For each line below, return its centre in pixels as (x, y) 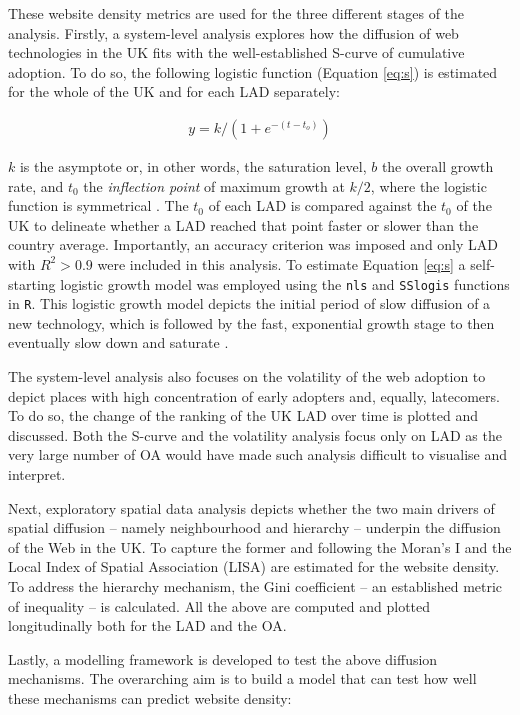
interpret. (37, 474)
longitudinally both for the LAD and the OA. (147, 625)
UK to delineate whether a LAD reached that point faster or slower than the (243, 224)
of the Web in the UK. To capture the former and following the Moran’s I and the (260, 546)
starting (32, 283)
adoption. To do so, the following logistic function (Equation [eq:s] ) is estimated (253, 71)
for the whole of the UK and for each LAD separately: (174, 91)
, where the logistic (428, 185)
